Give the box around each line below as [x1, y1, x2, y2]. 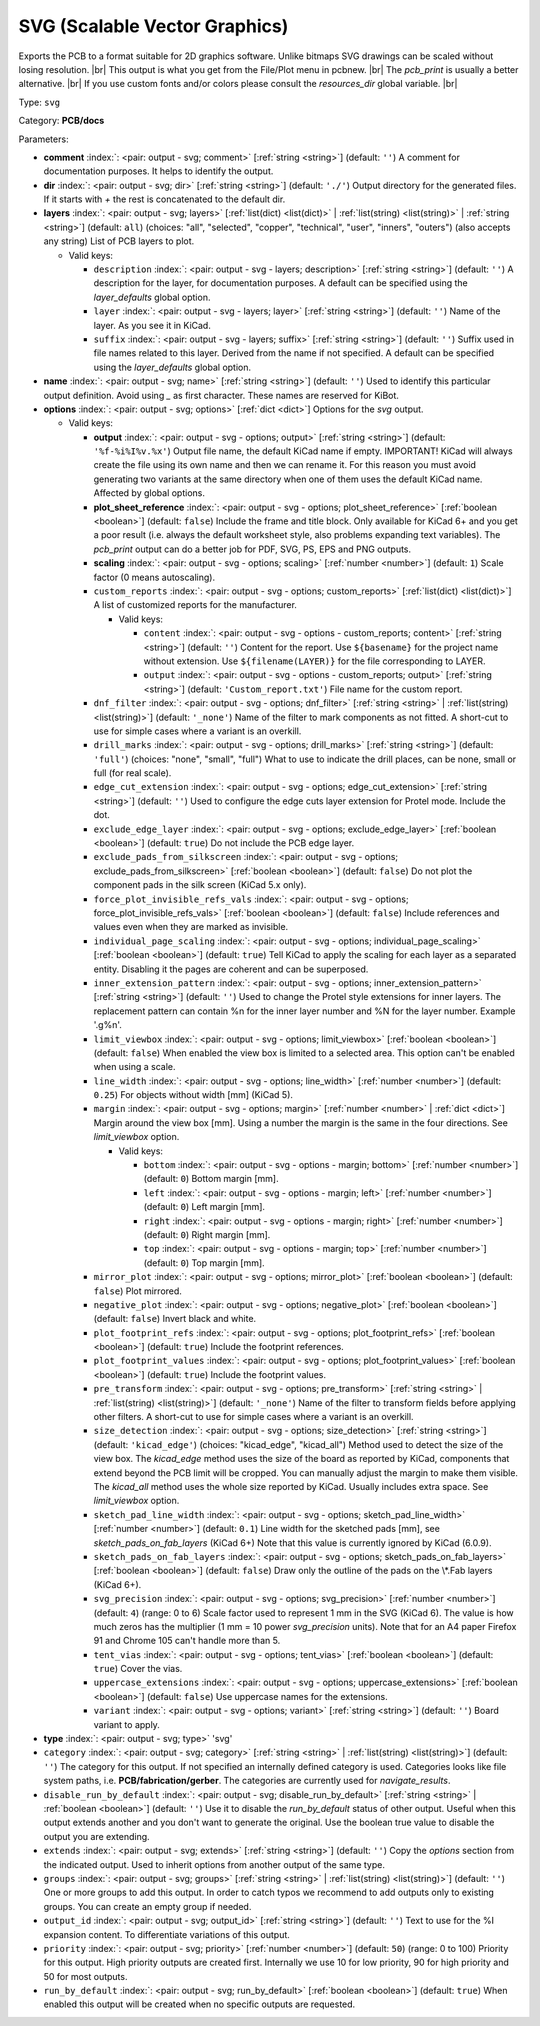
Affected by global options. [93, 487, 205, 499]
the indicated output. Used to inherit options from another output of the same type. [43, 1858, 385, 1870]
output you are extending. [43, 1830, 150, 1842]
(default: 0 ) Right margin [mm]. [143, 1228, 271, 1240]
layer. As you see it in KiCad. [93, 319, 212, 331]
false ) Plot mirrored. [93, 1285, 182, 1297]
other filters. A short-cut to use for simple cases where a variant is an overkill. [93, 1411, 414, 1423]
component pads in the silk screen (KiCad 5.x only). [93, 879, 307, 891]
